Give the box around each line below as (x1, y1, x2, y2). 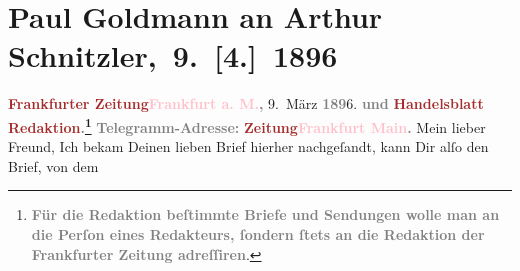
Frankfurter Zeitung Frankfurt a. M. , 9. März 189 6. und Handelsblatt (8, 93, 484, 114)
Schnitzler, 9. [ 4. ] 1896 (8, 35, 338, 76)
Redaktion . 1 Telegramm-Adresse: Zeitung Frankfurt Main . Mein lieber (8, 113, 486, 137)
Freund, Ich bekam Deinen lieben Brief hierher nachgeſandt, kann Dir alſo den (8, 136, 489, 157)
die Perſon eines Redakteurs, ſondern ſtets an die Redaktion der (31, 223, 485, 244)
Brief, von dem (8, 155, 99, 176)
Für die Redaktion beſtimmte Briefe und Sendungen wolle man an (31, 204, 500, 225)
